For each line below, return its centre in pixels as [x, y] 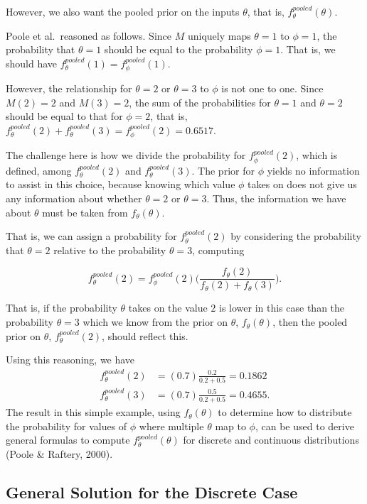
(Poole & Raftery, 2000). [59, 453]
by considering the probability [296, 236]
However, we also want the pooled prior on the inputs [123, 11]
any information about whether [74, 198]
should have [32, 63]
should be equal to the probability [179, 49]
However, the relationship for [69, 88]
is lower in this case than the [282, 308]
